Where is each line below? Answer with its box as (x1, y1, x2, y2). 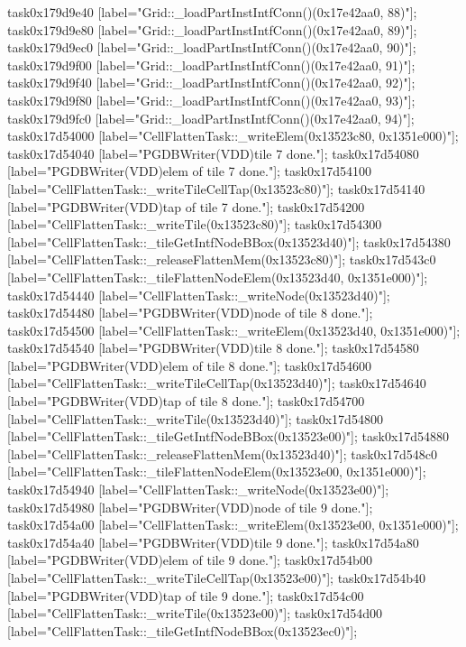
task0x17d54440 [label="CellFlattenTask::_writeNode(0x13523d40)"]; (7, 285, 390, 304)
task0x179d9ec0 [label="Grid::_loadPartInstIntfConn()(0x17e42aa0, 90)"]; (7, 38, 416, 57)
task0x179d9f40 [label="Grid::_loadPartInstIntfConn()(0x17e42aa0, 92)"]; (7, 73, 416, 92)
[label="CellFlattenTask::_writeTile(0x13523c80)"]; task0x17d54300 (7, 215, 382, 234)
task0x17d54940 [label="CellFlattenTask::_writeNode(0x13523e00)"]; (7, 480, 389, 499)
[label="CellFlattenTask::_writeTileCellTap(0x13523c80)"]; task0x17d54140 (7, 179, 425, 198)
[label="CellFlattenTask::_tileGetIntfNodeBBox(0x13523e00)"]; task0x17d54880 (7, 427, 450, 446)
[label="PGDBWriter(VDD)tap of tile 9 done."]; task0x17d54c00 (7, 586, 364, 605)
